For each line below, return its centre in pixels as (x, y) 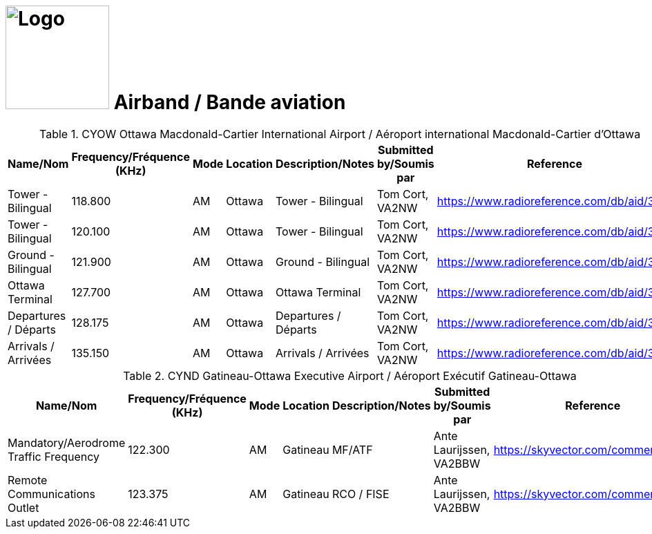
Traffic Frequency (54, 456)
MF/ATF (352, 449)
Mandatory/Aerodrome (67, 442)
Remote (28, 480)
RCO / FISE (361, 494)
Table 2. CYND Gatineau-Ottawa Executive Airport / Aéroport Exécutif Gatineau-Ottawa (350, 375)
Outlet (23, 507)
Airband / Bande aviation (230, 102)
